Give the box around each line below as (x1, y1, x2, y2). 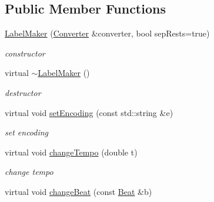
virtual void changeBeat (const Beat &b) (5, 185, 152, 197)
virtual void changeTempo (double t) (5, 145, 138, 158)
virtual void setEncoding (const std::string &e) (5, 106, 173, 118)
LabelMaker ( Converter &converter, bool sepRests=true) (5, 27, 210, 39)
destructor (5, 86, 41, 98)
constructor (5, 47, 45, 59)
